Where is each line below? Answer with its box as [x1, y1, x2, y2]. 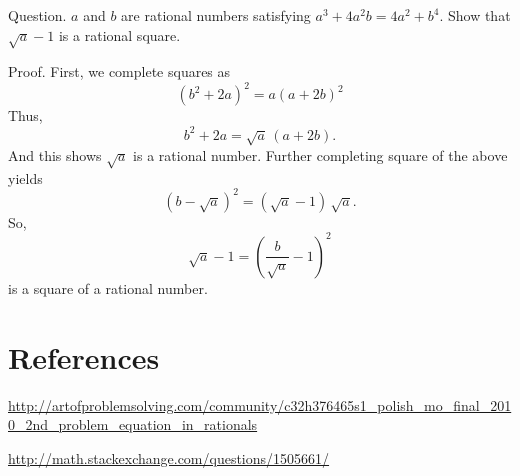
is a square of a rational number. [8, 277, 208, 298]
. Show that [439, 5, 511, 25]
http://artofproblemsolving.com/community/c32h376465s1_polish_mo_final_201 [8, 394, 512, 415]
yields [8, 167, 43, 188]
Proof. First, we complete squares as [8, 61, 231, 82]
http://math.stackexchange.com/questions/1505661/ [8, 447, 330, 468]
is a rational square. [58, 24, 181, 45]
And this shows [8, 144, 102, 165]
